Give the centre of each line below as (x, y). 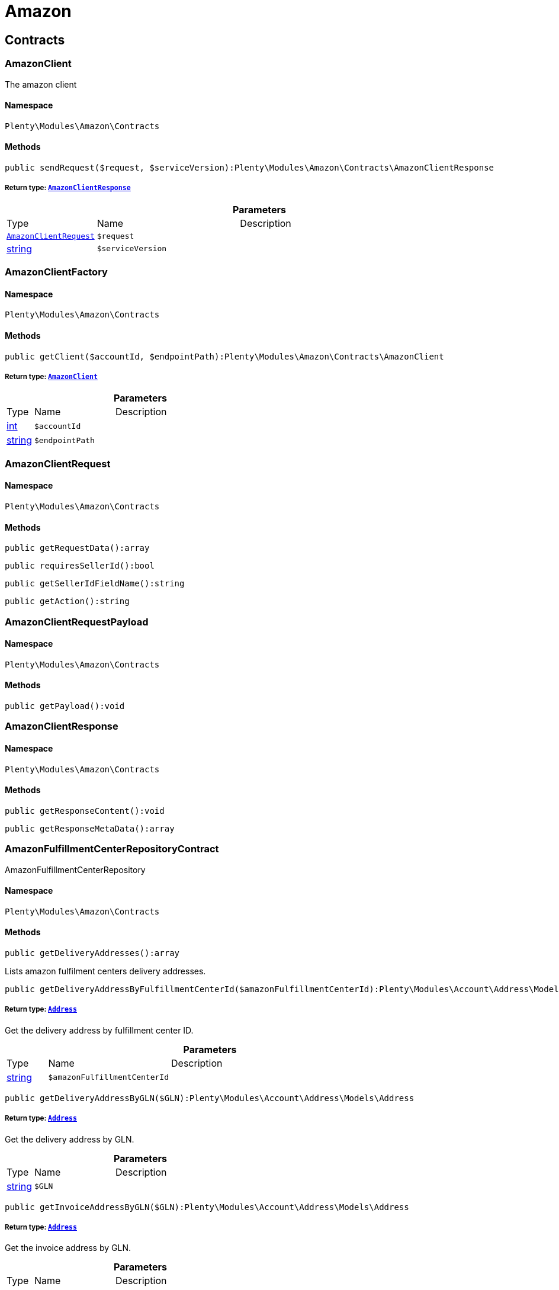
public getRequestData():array (77, 548)
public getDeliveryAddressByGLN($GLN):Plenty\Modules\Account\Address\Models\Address (210, 1098)
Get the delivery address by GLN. (70, 1139)
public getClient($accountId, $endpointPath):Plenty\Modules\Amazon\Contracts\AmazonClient (224, 356)
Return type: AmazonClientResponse (68, 188)
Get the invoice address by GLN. (68, 1248)
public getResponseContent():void (85, 811)
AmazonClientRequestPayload (77, 622)
